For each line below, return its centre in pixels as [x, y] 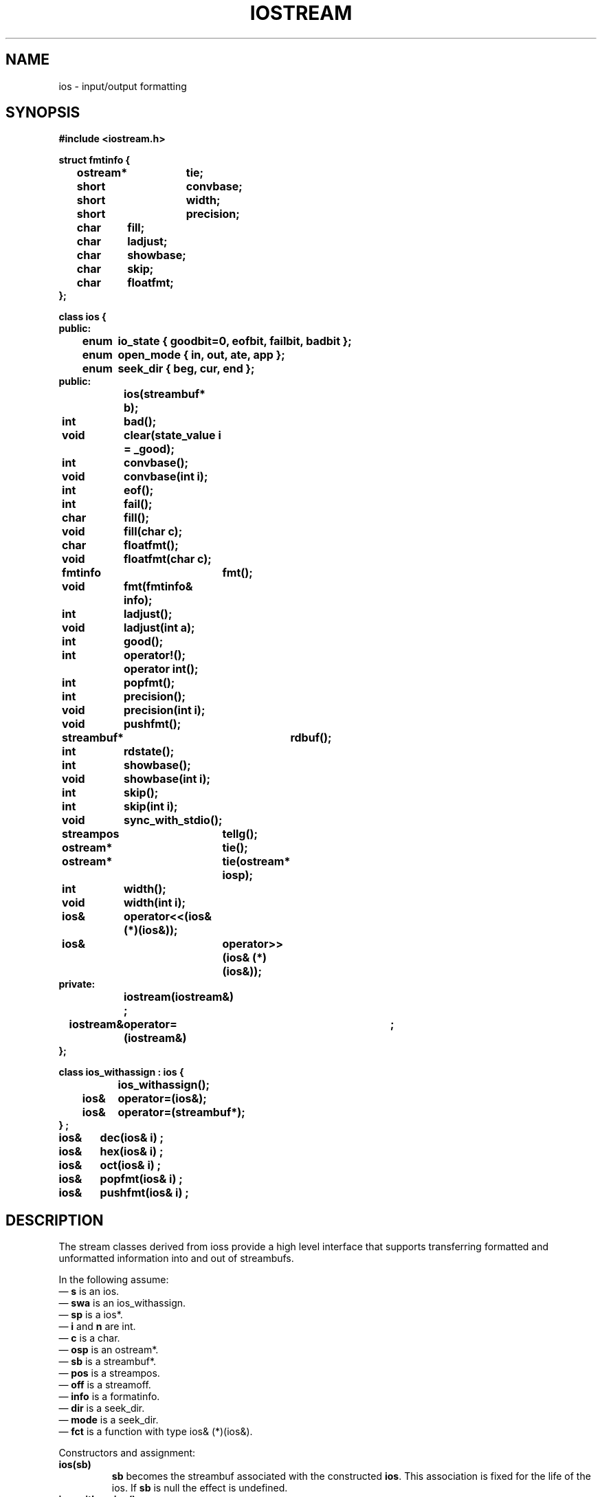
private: [77, 984]
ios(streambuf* [165, 394]
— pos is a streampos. [109, 1373]
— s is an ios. [89, 1291]
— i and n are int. [97, 1327]
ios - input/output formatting [123, 86]
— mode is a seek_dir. [109, 1420]
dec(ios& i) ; [132, 1138]
